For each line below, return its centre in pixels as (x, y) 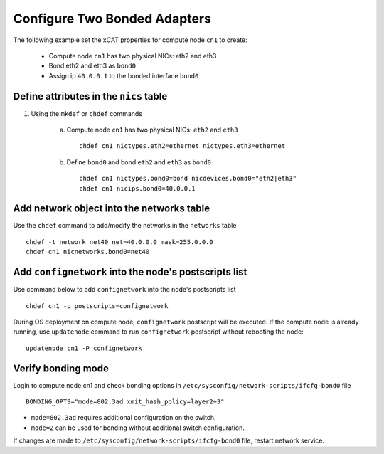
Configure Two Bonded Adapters (112, 19)
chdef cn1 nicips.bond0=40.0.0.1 (137, 188)
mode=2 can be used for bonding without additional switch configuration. (138, 428)
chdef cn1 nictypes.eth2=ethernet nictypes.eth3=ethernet (182, 146)
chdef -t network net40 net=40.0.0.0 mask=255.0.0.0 (119, 242)
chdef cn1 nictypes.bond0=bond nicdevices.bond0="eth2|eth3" (188, 179)
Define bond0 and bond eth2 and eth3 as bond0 (139, 162)
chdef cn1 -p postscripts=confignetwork (97, 306)
